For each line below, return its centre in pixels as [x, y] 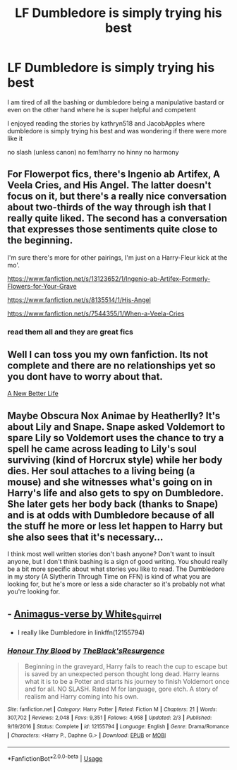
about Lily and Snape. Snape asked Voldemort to [116, 427]
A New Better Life [33, 394]
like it [15, 138]
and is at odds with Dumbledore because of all [111, 515]
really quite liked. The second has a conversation [117, 218]
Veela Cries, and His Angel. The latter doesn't [109, 185]
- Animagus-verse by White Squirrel [85, 615]
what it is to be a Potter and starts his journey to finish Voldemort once [127, 681]
